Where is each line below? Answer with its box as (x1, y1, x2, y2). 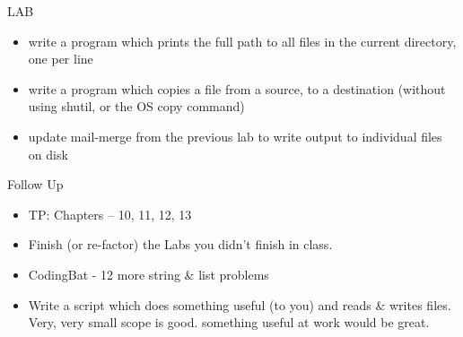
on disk (28, 144, 68, 163)
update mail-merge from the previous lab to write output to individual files (28, 126, 442, 145)
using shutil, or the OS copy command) (28, 97, 245, 116)
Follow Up (7, 175, 64, 194)
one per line (28, 49, 93, 68)
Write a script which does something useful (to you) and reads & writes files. (28, 295, 451, 314)
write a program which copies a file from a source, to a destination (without (28, 79, 446, 98)
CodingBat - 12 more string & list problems (28, 264, 269, 283)
